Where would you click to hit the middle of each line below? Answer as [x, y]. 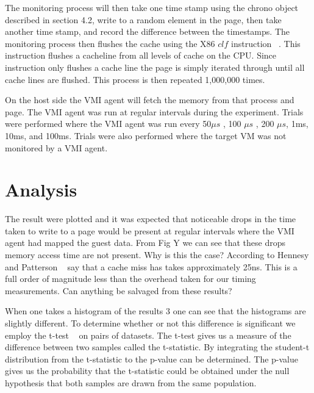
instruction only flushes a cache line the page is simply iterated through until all [155, 67]
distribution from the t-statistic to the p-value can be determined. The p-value [152, 359]
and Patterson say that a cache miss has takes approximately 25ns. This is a [151, 266]
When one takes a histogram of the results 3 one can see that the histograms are [155, 311]
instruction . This [266, 43]
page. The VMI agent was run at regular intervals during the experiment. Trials [154, 111]
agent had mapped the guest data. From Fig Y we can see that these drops [145, 243]
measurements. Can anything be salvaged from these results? [119, 290]
